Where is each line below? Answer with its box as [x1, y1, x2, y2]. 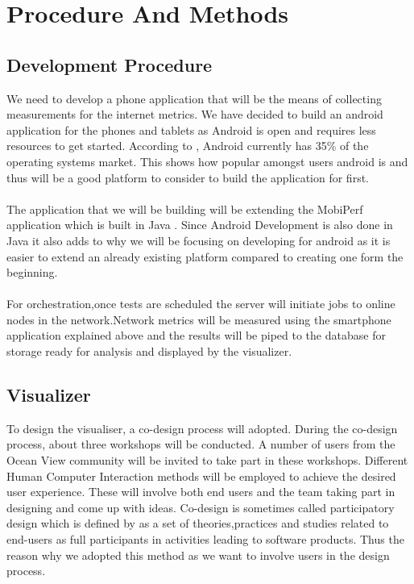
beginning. [6, 264, 58, 281]
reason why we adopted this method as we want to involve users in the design [6, 546, 390, 563]
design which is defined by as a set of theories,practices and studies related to [6, 515, 389, 532]
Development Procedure [6, 52, 213, 77]
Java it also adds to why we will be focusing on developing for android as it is [6, 232, 391, 248]
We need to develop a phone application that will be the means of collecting [6, 90, 382, 106]
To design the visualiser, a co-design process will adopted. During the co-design [6, 419, 398, 436]
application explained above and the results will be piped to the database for [6, 327, 386, 344]
